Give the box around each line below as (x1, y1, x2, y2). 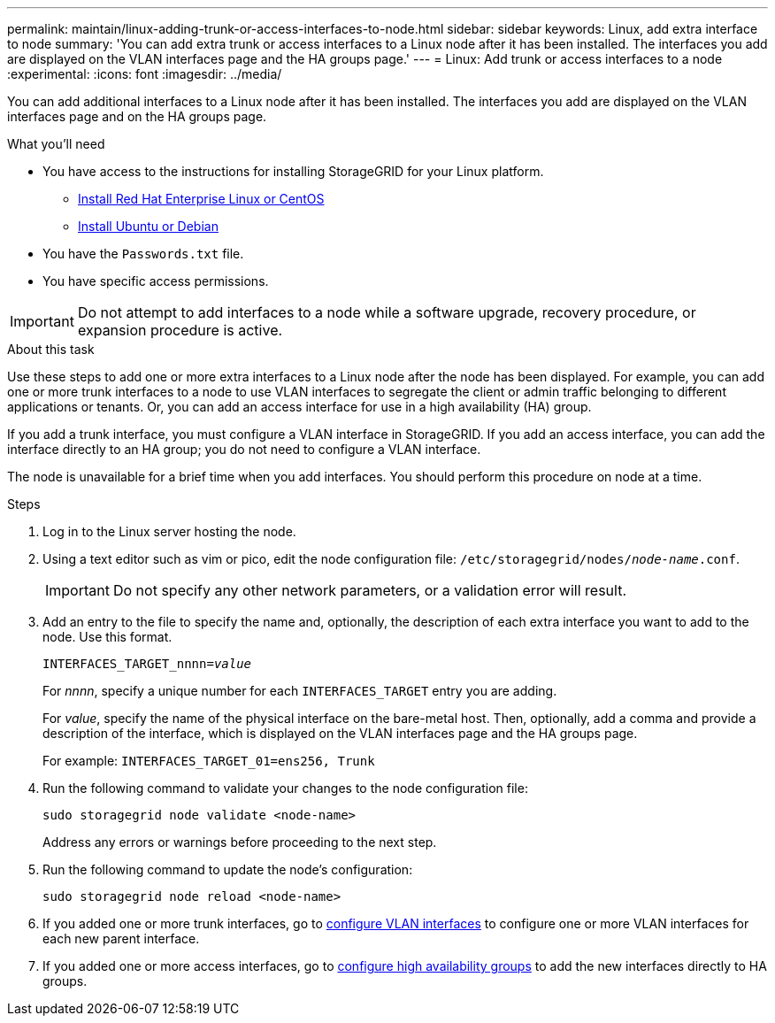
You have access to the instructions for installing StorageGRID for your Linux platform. (42, 164, 544, 179)
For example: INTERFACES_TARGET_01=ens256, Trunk (42, 753, 375, 768)
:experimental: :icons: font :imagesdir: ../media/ (7, 66, 282, 81)
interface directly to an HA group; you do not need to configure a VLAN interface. (7, 442, 481, 457)
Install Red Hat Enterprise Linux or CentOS (78, 191, 325, 206)
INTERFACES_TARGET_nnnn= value (42, 657, 252, 671)
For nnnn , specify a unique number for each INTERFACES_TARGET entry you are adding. (42, 683, 557, 698)
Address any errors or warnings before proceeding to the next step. (42, 835, 437, 850)
